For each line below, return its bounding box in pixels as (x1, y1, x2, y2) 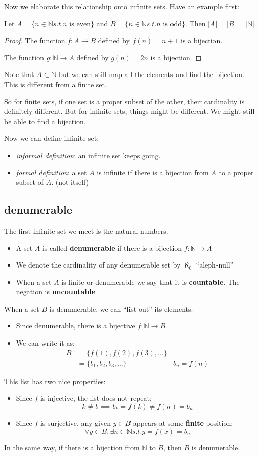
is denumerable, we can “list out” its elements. (49, 303, 193, 314)
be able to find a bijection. (4, 116, 86, 126)
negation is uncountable (16, 286, 96, 297)
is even (69, 20, 91, 28)
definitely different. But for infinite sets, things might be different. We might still (4, 106, 255, 117)
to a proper (219, 167, 254, 177)
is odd (163, 20, 182, 28)
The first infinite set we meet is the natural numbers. (4, 225, 168, 236)
